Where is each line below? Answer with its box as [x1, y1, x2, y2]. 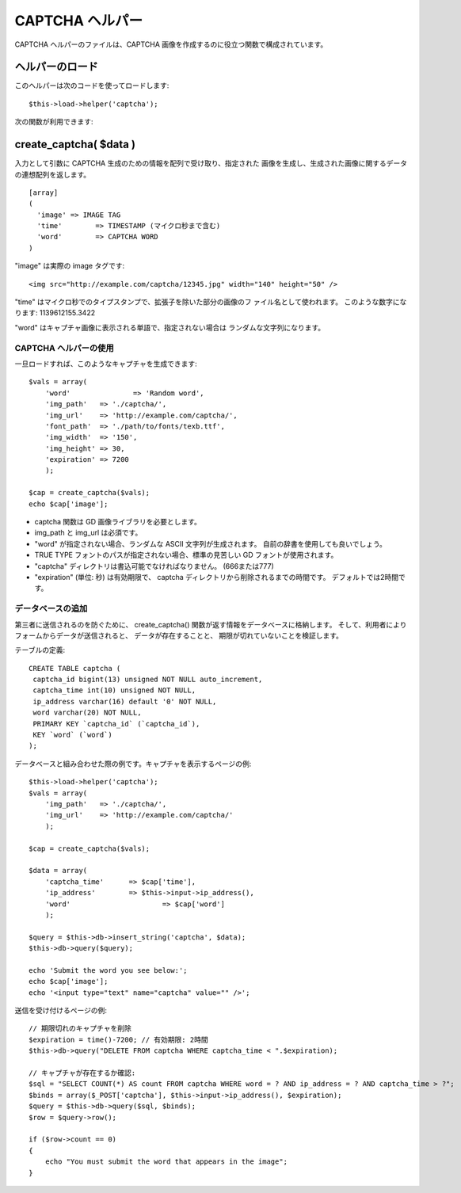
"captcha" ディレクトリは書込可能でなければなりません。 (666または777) [34, 561, 275, 570]
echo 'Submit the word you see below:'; [29, 966, 188, 974]
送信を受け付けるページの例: [14, 1006, 107, 1016]
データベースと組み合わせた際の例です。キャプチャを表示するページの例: [14, 759, 252, 768]
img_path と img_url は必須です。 [34, 528, 143, 538]
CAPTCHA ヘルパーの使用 [14, 342, 114, 353]
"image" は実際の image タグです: [14, 261, 125, 271]
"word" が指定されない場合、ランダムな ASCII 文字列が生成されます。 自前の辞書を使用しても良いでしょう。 [34, 539, 387, 548]
